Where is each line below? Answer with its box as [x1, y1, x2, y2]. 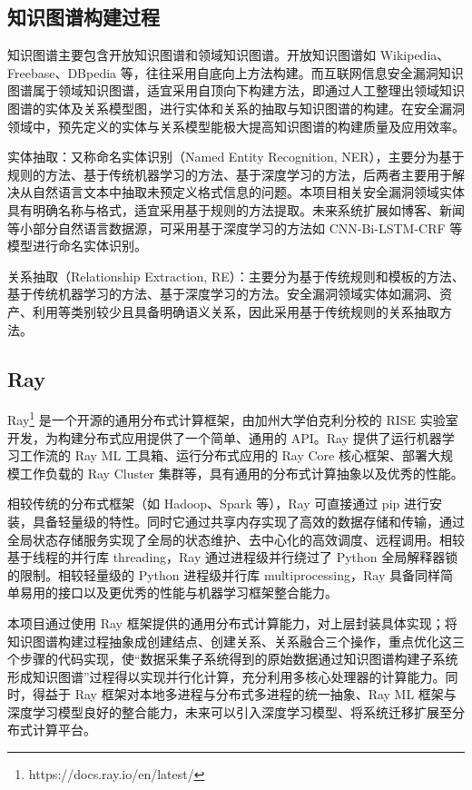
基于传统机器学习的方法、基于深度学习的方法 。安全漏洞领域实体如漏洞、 [7, 284, 439, 303]
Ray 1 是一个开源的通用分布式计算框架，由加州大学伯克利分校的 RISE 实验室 [7, 408, 458, 429]
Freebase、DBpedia [7, 63, 117, 82]
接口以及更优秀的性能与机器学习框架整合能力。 [57, 583, 338, 602]
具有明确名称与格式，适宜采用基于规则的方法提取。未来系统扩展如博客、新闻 [7, 200, 465, 219]
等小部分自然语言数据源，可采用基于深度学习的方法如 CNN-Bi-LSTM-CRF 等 [7, 218, 463, 237]
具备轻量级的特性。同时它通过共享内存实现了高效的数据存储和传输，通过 [32, 511, 465, 530]
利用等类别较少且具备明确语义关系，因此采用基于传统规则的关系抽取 [32, 301, 439, 321]
